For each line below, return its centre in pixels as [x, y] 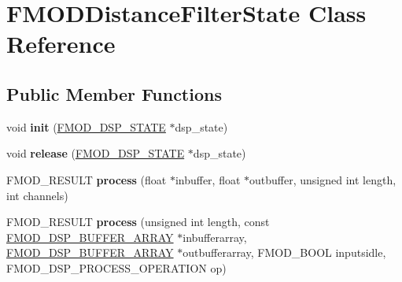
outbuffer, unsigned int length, [323, 179]
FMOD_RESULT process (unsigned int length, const [138, 222]
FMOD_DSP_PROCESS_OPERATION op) [116, 267]
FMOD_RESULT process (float [87, 179]
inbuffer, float [208, 179]
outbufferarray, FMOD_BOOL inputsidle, [284, 252]
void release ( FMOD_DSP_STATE [96, 153]
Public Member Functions [114, 93]
